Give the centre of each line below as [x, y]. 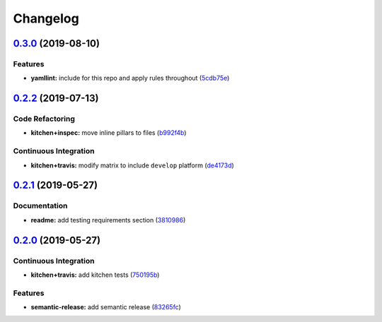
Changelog [46, 18]
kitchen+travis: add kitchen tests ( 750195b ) [95, 275]
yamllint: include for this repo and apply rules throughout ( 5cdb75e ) [130, 78]
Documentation [40, 206]
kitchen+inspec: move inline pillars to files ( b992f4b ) [109, 133]
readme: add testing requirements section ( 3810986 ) [108, 220]
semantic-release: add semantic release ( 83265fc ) [106, 307]
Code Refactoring [44, 119]
